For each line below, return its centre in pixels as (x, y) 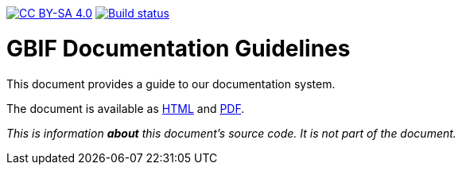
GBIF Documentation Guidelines (179, 48)
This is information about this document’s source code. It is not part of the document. (231, 133)
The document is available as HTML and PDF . (126, 108)
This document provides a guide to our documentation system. (171, 84)
